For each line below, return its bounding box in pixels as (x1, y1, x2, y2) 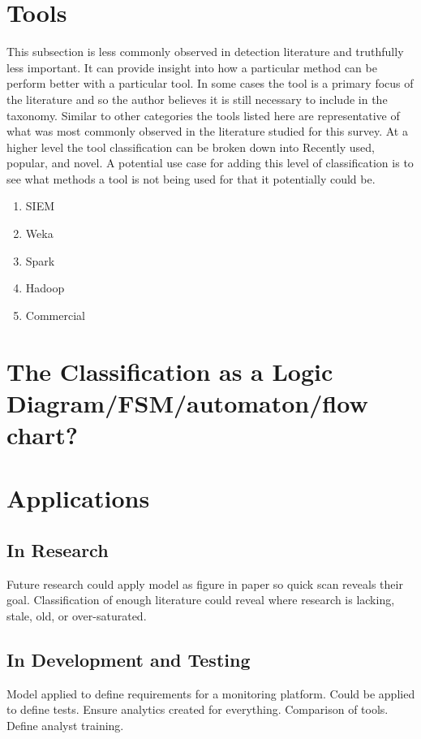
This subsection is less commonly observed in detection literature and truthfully (6, 43, 404, 60)
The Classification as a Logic (6, 354, 333, 387)
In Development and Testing (6, 646, 251, 672)
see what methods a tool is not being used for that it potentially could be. (6, 170, 376, 187)
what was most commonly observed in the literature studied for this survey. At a (6, 123, 408, 140)
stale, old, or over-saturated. (6, 607, 147, 624)
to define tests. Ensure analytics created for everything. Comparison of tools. (6, 701, 389, 718)
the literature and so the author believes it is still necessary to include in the (6, 90, 388, 107)
